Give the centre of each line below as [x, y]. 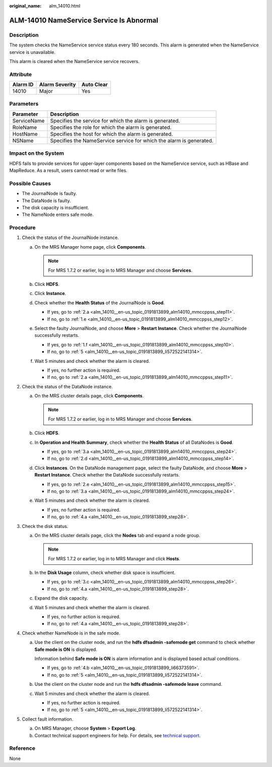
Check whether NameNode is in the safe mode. [71, 633]
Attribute [21, 74]
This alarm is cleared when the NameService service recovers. [74, 61]
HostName [25, 134]
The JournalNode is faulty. [50, 194]
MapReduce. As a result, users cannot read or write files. [69, 170]
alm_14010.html [65, 6]
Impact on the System [37, 153]
